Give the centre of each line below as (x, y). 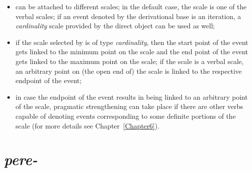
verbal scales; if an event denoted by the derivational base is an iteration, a (128, 16)
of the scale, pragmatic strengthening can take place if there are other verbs (129, 106)
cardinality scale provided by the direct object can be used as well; (115, 26)
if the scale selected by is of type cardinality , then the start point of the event (132, 42)
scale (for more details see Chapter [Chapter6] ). (88, 125)
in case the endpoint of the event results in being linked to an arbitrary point (132, 97)
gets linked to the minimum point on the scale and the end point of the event (132, 52)
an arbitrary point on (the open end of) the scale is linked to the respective (129, 71)
